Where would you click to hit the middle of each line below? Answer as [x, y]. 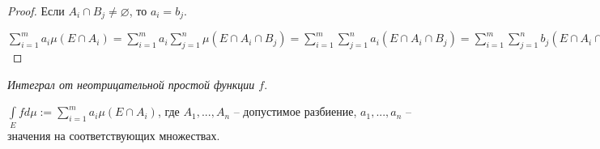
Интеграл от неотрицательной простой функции [131, 84]
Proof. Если [36, 11]
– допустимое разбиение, [295, 111]
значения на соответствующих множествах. [114, 135]
